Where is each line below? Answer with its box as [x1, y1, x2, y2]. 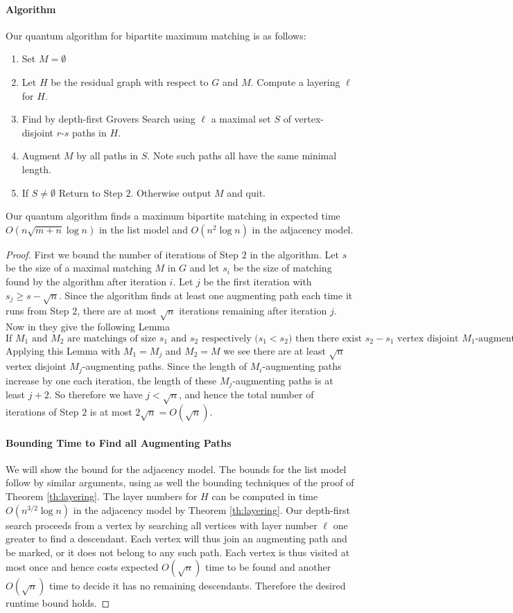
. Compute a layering [250, 74, 340, 89]
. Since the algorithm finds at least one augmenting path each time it [58, 287, 353, 302]
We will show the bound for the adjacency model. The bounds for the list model [6, 461, 347, 476]
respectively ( [201, 333, 259, 344]
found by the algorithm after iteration [6, 274, 166, 288]
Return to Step [58, 185, 123, 199]
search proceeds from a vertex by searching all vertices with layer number [6, 517, 318, 532]
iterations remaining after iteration [179, 303, 327, 318]
